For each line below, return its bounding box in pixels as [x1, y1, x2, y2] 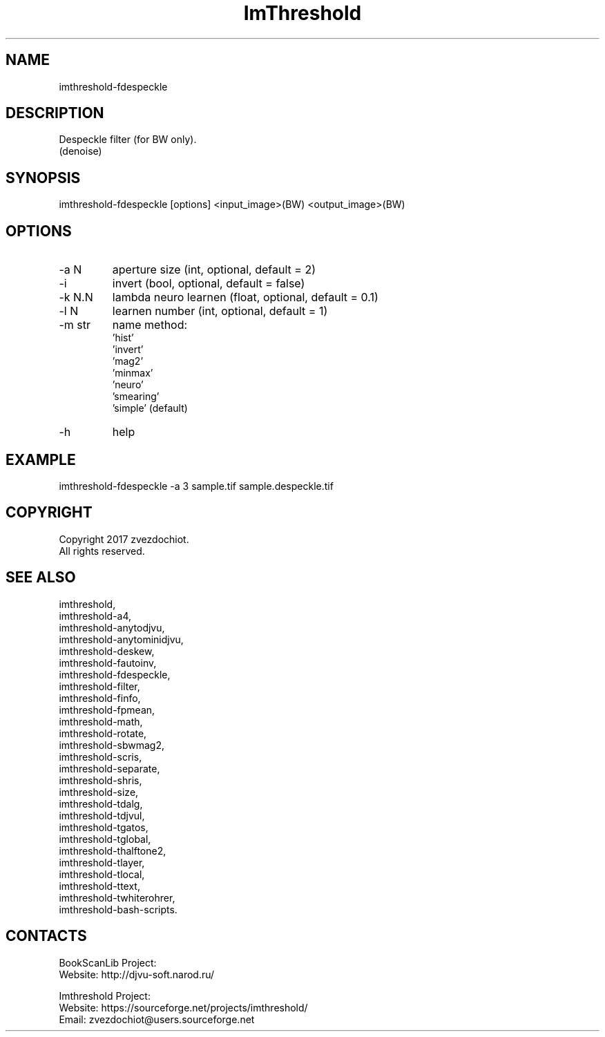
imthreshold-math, [59, 715, 143, 727]
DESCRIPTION [6, 104, 104, 122]
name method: [112, 318, 188, 332]
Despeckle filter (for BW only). [59, 133, 197, 146]
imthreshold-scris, [59, 750, 142, 763]
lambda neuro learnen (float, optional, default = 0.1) [112, 290, 378, 305]
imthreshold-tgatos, [59, 821, 148, 833]
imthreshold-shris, [59, 774, 142, 786]
